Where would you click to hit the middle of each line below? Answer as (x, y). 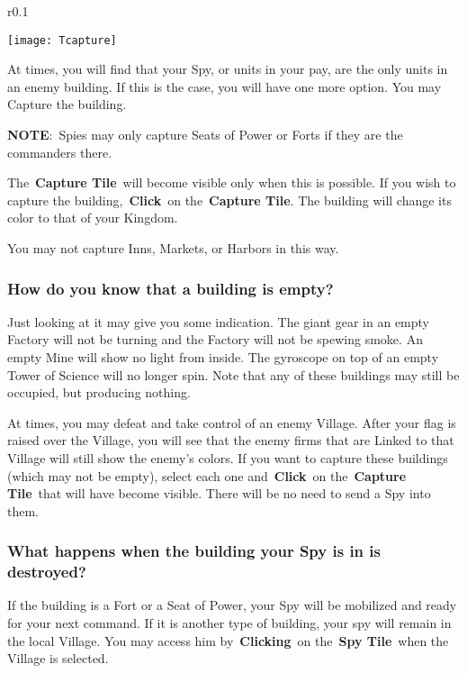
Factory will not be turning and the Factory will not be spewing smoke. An (215, 339)
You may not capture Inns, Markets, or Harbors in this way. (173, 248)
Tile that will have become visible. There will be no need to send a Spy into (219, 493)
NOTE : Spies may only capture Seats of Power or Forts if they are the (205, 135)
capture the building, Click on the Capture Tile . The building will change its (229, 200)
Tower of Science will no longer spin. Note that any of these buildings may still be (233, 374)
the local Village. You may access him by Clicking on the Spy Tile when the (228, 640)
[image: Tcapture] (62, 40)
